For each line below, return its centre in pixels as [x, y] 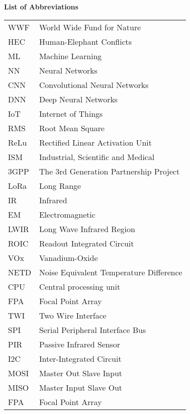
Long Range [60, 185]
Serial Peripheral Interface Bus [93, 330]
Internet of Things [71, 113]
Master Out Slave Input [81, 373]
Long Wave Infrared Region [87, 229]
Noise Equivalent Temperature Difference [111, 272]
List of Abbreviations [41, 6]
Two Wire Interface [73, 315]
